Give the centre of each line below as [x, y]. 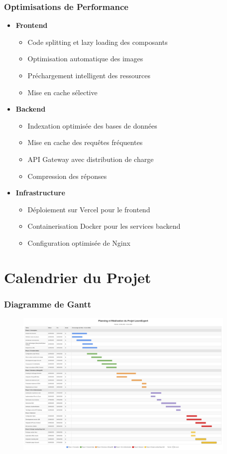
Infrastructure [40, 193]
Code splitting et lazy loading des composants [98, 42]
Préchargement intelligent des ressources [89, 75]
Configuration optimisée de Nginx [79, 242]
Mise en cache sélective [62, 92]
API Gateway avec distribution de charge [91, 159]
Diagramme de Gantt [48, 304]
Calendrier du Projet [78, 277]
